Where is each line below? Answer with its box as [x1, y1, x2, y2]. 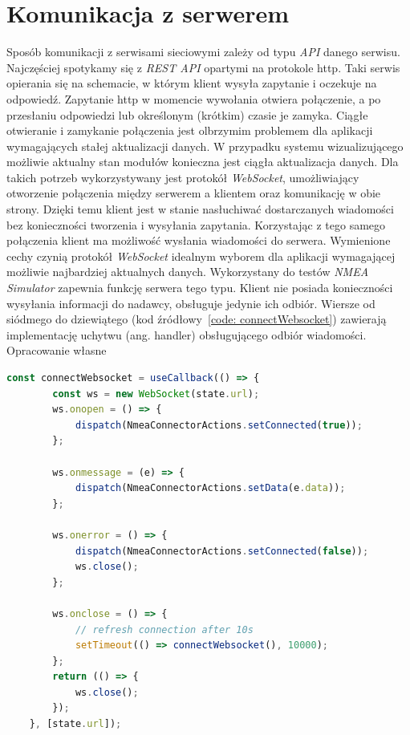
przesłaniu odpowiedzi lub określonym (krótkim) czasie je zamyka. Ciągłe [6, 106, 368, 123]
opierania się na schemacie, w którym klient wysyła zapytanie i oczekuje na [6, 75, 377, 91]
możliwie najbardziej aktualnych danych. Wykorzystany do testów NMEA [6, 263, 369, 280]
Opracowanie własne [6, 342, 107, 359]
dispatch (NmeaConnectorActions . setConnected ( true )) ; [75, 419, 363, 431]
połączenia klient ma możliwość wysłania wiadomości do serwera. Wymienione [6, 232, 391, 249]
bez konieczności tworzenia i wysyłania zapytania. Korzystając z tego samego [6, 216, 386, 233]
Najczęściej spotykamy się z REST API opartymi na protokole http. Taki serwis [6, 59, 400, 75]
